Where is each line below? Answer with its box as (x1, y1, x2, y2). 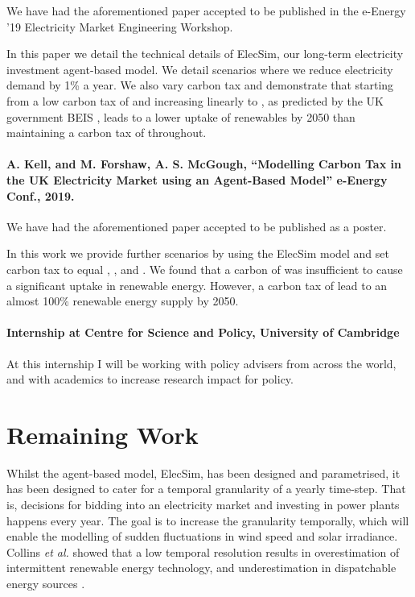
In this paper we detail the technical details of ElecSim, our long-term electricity (6, 45, 404, 62)
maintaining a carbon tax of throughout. (6, 124, 207, 141)
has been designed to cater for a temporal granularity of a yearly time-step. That (6, 480, 406, 497)
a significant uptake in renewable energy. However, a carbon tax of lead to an (6, 276, 388, 293)
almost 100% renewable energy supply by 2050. (6, 292, 239, 309)
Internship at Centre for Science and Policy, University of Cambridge (6, 324, 400, 341)
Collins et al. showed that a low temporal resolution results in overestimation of (6, 543, 400, 560)
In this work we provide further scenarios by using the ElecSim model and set (6, 245, 389, 262)
